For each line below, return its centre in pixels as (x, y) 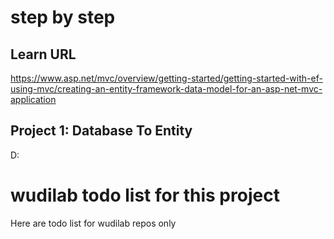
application (33, 99)
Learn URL (43, 54)
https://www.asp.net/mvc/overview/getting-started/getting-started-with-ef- (166, 78)
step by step (63, 17)
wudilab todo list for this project (145, 195)
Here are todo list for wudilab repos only (93, 223)
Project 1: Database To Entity (101, 131)
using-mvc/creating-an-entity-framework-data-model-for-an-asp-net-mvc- (166, 89)
